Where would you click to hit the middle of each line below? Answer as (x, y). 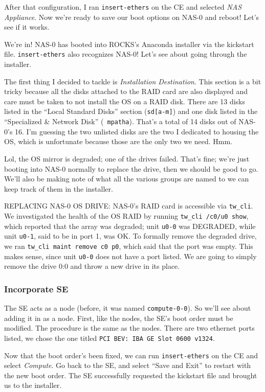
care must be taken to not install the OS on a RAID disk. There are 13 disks (125, 101)
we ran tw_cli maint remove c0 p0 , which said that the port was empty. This (129, 246)
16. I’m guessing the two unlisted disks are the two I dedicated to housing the (137, 131)
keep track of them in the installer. (59, 188)
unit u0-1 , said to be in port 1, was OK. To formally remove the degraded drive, (130, 236)
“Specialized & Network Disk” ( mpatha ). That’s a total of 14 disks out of (120, 121)
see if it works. (27, 27)
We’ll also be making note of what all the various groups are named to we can (127, 179)
